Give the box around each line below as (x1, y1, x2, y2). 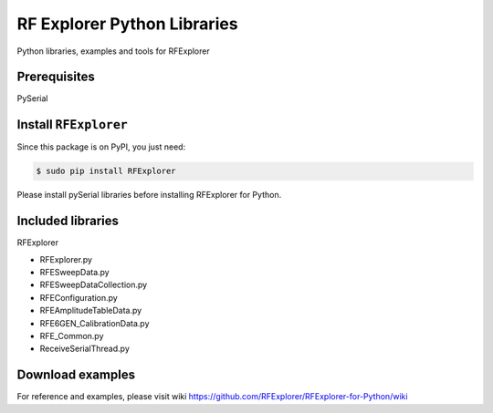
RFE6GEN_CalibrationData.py (39, 317, 150, 328)
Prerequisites (16, 69, 95, 85)
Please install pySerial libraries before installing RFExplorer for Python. (16, 190, 282, 201)
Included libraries (16, 213, 119, 229)
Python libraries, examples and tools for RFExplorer (16, 46, 210, 57)
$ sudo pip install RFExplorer (36, 166, 177, 177)
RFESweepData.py (39, 267, 110, 278)
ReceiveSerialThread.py (39, 343, 130, 355)
